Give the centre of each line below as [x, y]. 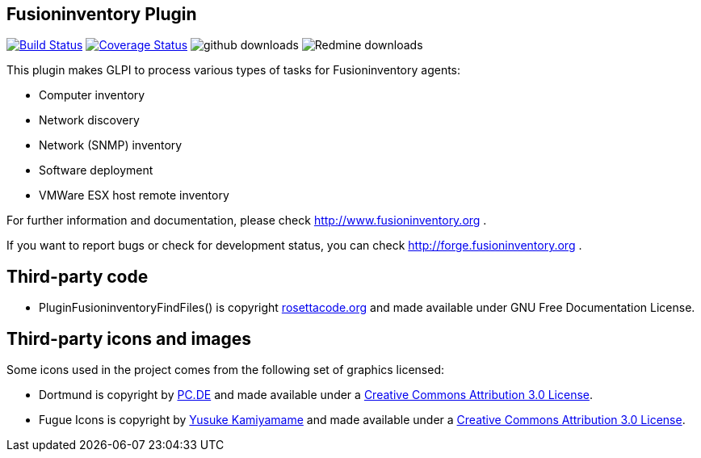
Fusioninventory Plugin [102, 14]
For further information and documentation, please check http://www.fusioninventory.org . [247, 221]
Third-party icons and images [129, 338]
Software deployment [96, 170]
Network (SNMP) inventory [111, 145]
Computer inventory [92, 95]
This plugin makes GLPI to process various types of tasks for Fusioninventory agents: [234, 70]
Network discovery [89, 120]
